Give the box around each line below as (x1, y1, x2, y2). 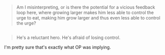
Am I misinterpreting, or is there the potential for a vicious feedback (16, 4, 155, 10)
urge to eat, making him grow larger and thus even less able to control (16, 15, 161, 20)
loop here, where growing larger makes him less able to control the (16, 9, 154, 15)
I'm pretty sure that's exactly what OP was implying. (4, 44, 111, 50)
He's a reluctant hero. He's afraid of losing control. (16, 34, 121, 40)
